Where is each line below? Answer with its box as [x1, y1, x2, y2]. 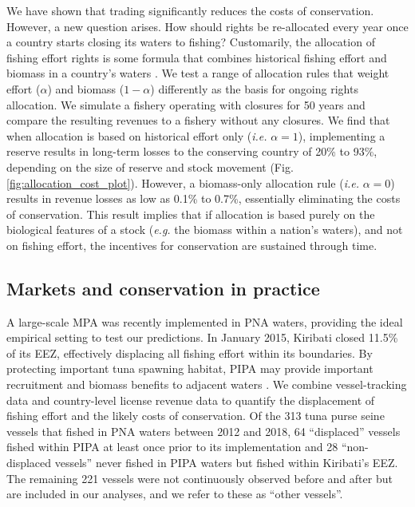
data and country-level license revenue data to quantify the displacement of [6, 391, 375, 408]
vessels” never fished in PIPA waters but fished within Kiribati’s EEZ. [54, 454, 398, 471]
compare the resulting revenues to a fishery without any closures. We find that [6, 112, 390, 129]
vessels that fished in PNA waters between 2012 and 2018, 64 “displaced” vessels [6, 422, 401, 439]
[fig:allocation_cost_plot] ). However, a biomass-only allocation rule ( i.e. [6, 174, 360, 191]
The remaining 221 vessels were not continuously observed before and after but [6, 469, 393, 486]
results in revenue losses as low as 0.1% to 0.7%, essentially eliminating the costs [6, 190, 401, 207]
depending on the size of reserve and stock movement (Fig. [6, 158, 294, 175]
